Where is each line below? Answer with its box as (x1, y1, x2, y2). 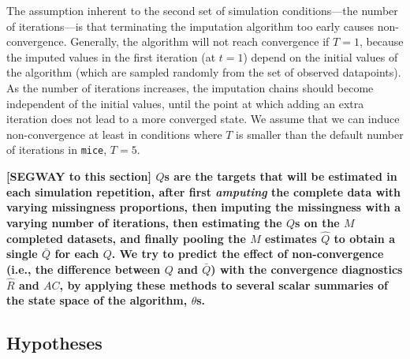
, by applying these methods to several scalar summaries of (59, 276, 388, 293)
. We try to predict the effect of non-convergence (111, 245, 384, 262)
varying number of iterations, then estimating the (6, 214, 282, 230)
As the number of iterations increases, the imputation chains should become (6, 79, 374, 95)
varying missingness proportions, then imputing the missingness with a (6, 199, 401, 215)
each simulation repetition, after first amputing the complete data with (6, 183, 401, 200)
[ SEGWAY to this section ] (6, 168, 151, 184)
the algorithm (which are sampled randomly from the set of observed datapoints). (6, 64, 401, 80)
